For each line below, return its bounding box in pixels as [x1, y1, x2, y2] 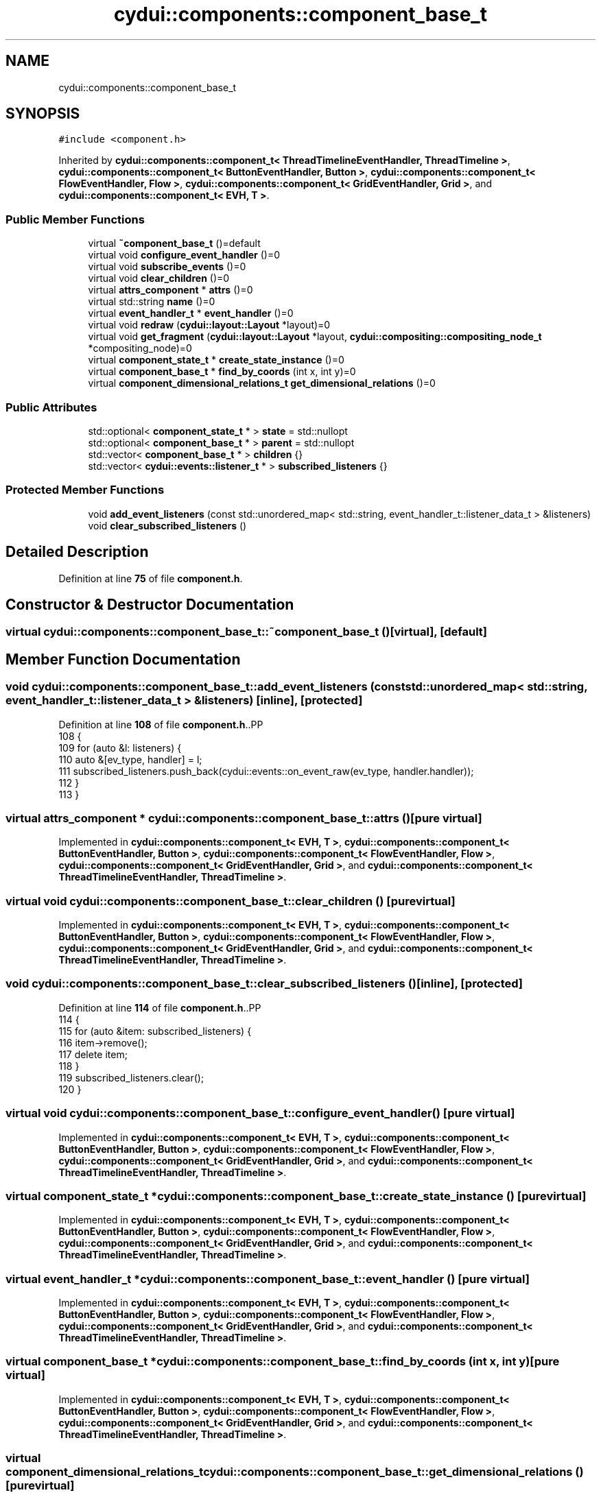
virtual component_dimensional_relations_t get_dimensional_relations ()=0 [88, 377, 436, 390]
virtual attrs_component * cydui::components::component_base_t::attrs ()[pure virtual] [5, 811, 482, 825]
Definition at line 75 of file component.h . [58, 572, 243, 584]
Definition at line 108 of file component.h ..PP [58, 718, 263, 730]
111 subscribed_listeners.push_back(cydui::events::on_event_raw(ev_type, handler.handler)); [58, 765, 474, 777]
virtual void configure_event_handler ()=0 [88, 249, 281, 261]
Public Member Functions [5, 212, 145, 226]
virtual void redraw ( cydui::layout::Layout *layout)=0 [88, 319, 331, 331]
